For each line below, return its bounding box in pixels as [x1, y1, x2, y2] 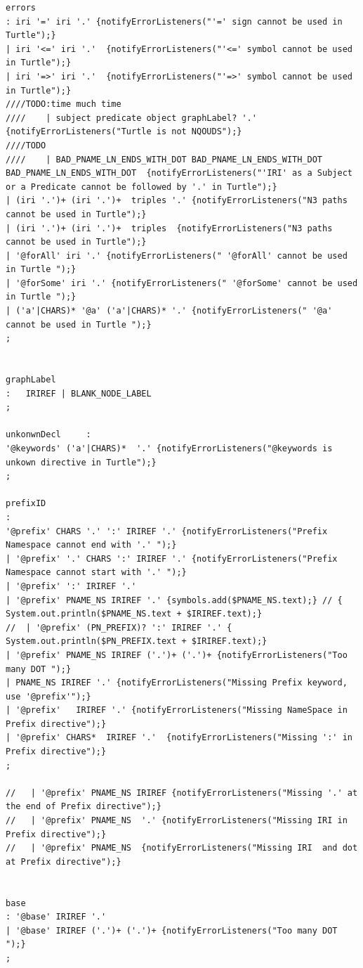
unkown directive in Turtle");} [6, 457, 157, 467]
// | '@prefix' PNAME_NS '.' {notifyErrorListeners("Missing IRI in [6, 815, 348, 826]
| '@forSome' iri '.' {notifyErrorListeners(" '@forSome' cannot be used [6, 278, 358, 288]
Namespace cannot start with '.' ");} [6, 567, 187, 578]
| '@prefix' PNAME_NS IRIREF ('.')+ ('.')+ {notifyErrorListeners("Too [6, 650, 348, 660]
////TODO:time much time [6, 99, 121, 110]
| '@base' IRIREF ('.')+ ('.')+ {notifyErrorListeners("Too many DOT [6, 925, 338, 936]
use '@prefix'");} [6, 691, 91, 702]
